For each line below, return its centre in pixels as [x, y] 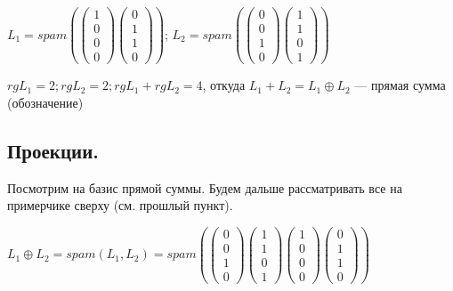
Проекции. [53, 150]
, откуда [224, 85]
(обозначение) [45, 102]
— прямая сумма [400, 85]
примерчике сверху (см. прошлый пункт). [120, 205]
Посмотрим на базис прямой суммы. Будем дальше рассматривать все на [205, 187]
